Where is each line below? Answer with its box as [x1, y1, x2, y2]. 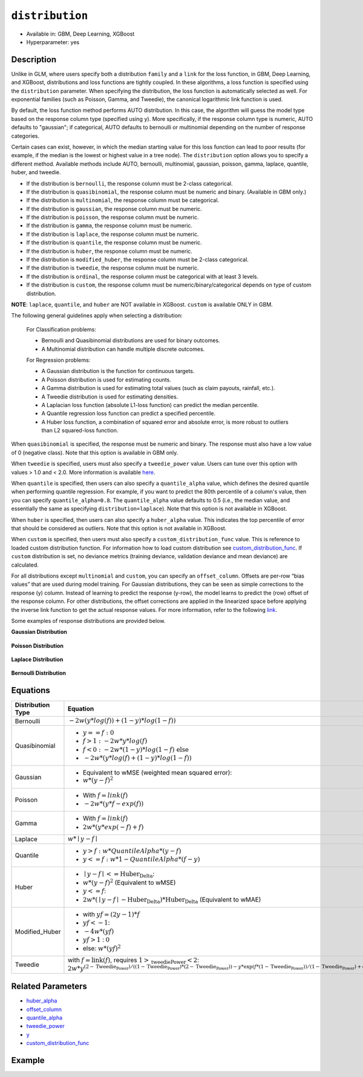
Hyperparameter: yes [26, 38, 80, 45]
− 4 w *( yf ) [83, 927, 114, 935]
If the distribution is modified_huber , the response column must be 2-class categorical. [26, 256, 249, 263]
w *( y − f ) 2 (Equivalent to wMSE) [82, 877, 176, 887]
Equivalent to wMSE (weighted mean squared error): [82, 769, 232, 777]
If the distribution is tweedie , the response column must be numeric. [26, 264, 199, 272]
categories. [11, 132, 39, 139]
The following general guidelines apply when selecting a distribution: [11, 312, 183, 319]
